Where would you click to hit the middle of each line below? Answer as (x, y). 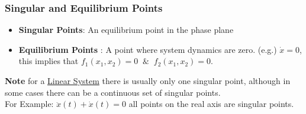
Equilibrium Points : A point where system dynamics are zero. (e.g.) (148, 49)
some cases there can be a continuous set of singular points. (113, 92)
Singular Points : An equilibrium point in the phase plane (126, 30)
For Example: (29, 104)
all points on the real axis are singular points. (211, 104)
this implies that (49, 61)
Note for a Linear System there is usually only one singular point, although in (148, 81)
